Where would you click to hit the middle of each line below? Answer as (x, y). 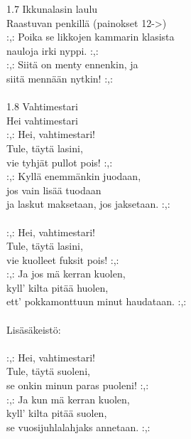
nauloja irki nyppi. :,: (53, 50)
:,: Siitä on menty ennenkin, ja (72, 64)
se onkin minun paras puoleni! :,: (78, 385)
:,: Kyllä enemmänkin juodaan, (74, 176)
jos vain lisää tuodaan (54, 190)
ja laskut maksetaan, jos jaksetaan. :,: (88, 204)
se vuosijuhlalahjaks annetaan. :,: (78, 427)
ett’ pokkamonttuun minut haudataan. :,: (97, 301)
